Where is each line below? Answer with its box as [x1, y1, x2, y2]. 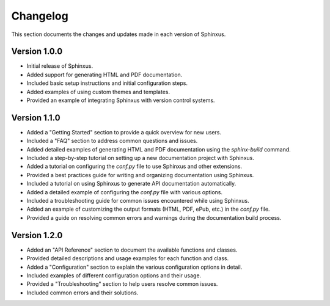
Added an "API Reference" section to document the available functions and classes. [26, 246, 238, 253]
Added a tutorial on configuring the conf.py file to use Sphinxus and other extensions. [26, 162, 243, 170]
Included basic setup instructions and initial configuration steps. [26, 79, 188, 87]
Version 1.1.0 [11, 112, 61, 123]
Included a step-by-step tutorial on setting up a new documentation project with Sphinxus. [26, 155, 255, 162]
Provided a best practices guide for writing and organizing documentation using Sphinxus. [26, 171, 254, 178]
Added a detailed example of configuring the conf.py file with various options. [26, 188, 223, 195]
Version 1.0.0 [11, 46, 63, 57]
